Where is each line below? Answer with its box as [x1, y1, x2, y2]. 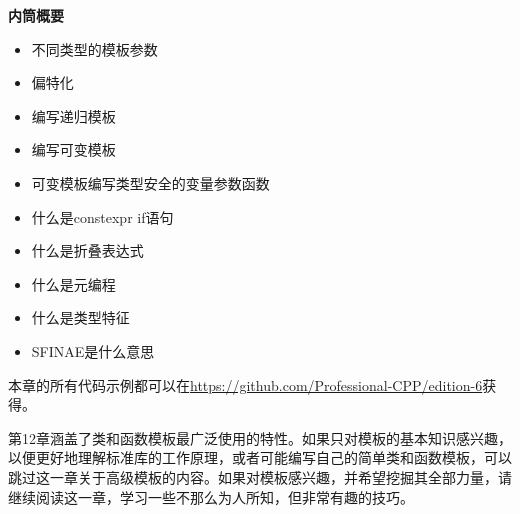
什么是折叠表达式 [31, 240, 144, 261]
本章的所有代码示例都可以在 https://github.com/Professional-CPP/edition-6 [8, 374, 483, 395]
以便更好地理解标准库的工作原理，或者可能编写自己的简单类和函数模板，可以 [8, 447, 512, 468]
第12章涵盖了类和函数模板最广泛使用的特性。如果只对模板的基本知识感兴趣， [8, 427, 512, 448]
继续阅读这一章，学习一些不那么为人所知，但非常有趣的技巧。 [8, 486, 414, 507]
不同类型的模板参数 [31, 38, 158, 59]
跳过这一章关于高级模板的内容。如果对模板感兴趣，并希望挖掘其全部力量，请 [8, 466, 512, 487]
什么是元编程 [31, 273, 116, 294]
